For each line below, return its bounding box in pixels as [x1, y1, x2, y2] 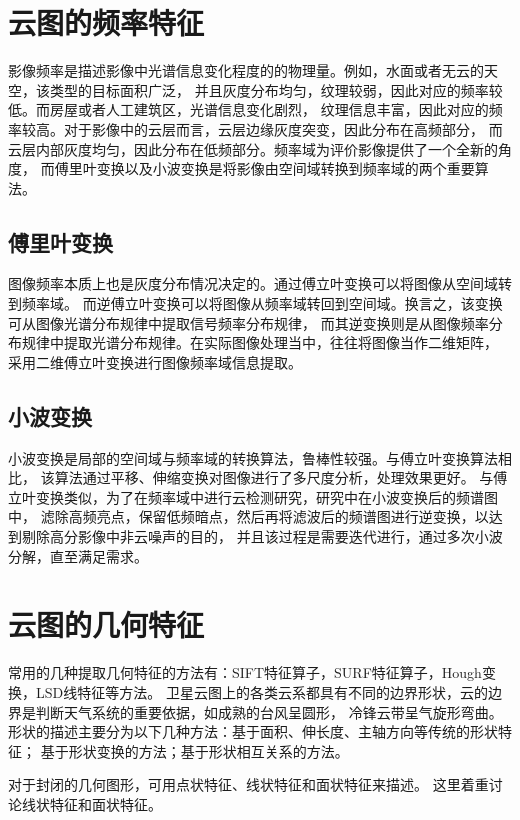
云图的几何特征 [8, 604, 205, 645]
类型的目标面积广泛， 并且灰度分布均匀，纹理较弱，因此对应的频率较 [49, 79, 503, 100]
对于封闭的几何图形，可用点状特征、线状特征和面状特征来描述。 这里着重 [8, 774, 489, 795]
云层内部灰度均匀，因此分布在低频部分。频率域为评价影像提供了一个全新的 [8, 138, 498, 159]
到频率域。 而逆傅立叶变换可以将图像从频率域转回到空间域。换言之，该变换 [8, 293, 503, 314]
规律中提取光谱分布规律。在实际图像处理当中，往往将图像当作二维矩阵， [21, 332, 498, 353]
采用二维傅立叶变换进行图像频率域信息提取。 [8, 351, 302, 372]
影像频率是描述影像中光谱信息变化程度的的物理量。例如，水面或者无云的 [8, 60, 484, 81]
